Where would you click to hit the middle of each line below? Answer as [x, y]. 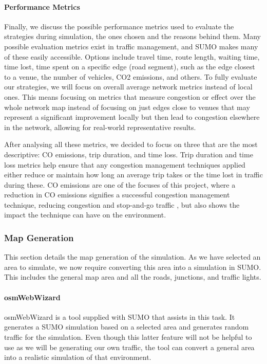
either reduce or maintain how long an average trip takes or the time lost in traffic [133, 175]
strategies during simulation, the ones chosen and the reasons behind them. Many [132, 36]
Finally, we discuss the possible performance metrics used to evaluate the [119, 26]
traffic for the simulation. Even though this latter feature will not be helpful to [128, 337]
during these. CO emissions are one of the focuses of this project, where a [120, 184]
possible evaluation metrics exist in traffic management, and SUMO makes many [131, 46]
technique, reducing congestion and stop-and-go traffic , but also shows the [122, 204]
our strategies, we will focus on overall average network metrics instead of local [128, 87]
